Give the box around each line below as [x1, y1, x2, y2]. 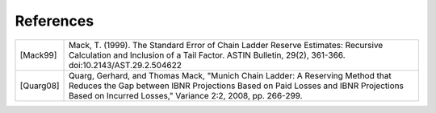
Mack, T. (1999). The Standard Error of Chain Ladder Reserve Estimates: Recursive [69, 39, 384, 50]
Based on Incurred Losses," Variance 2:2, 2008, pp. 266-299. [69, 90, 303, 101]
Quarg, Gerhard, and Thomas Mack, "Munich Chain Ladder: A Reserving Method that [69, 70, 392, 81]
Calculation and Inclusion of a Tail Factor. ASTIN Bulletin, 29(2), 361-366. [69, 49, 346, 60]
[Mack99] [19, 49, 57, 60]
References [15, 12, 94, 30]
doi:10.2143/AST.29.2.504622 [69, 59, 182, 71]
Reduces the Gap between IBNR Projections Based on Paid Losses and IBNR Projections [69, 80, 404, 91]
